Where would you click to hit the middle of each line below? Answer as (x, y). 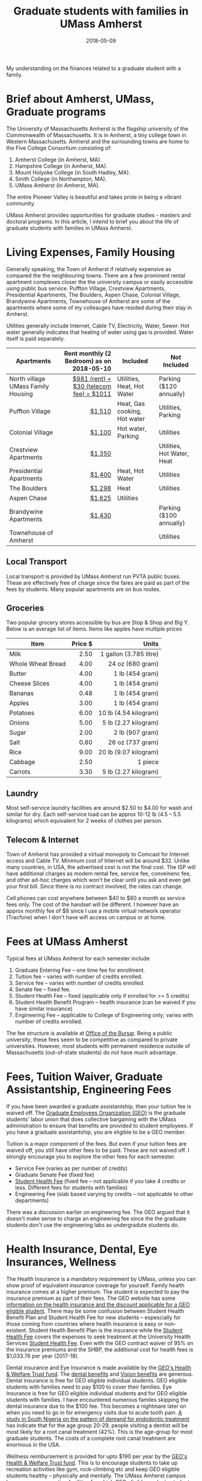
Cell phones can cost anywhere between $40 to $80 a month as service (96, 898)
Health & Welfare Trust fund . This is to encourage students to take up (92, 1462)
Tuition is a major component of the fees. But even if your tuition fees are (96, 1143)
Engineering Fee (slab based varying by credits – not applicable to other (104, 1193)
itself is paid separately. (35, 338)
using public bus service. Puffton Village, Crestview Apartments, (86, 288)
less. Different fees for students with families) (71, 1187)
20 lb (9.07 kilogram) (129, 752)
